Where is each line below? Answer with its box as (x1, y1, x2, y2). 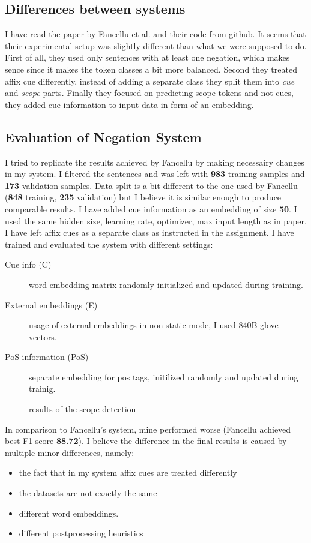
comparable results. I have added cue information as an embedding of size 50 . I (5, 202, 297, 215)
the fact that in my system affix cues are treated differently (19, 466, 237, 479)
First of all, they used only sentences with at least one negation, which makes (5, 51, 290, 64)
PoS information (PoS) (5, 350, 89, 363)
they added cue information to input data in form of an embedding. (5, 98, 254, 110)
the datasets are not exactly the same (19, 487, 157, 499)
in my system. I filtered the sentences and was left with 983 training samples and (5, 167, 305, 180)
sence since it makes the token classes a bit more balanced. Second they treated (5, 62, 297, 75)
